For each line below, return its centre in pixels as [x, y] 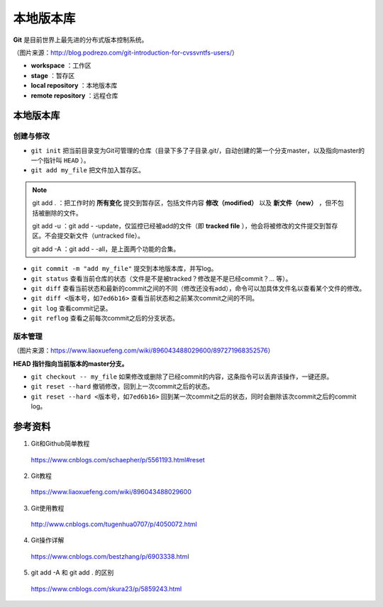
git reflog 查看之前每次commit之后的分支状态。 [105, 318]
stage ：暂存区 [53, 75]
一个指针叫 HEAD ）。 [60, 160]
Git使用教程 [48, 508]
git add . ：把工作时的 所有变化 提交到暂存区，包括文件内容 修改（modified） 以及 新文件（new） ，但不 [185, 203]
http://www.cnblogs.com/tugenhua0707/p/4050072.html [114, 524]
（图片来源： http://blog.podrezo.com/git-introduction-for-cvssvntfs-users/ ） [126, 52]
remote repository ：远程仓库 [74, 95]
